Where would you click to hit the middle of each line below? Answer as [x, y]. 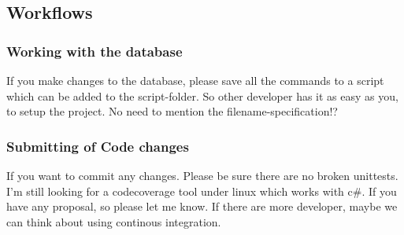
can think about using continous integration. [114, 221]
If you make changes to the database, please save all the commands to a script [195, 80]
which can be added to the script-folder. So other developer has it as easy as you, [202, 95]
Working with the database [95, 51]
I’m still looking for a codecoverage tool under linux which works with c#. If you [202, 191]
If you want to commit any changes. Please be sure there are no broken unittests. [202, 175]
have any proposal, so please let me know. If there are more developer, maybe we [202, 206]
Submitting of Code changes [98, 146]
